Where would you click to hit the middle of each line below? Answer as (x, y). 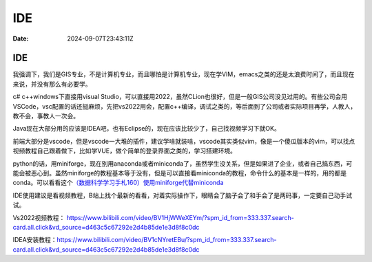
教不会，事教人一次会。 (46, 116)
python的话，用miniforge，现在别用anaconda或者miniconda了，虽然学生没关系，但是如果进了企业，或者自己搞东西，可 (183, 163)
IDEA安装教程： (35, 240)
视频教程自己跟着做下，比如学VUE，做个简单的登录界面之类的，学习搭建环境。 (125, 151)
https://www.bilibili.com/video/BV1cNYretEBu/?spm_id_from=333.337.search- (166, 240)
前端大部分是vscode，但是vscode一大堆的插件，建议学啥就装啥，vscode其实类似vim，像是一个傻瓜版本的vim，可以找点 (184, 141)
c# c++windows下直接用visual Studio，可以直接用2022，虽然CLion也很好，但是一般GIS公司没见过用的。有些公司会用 (180, 97)
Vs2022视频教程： (39, 217)
